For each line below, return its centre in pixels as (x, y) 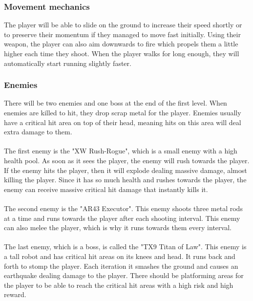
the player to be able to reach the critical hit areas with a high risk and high (119, 285)
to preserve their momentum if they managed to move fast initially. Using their (122, 34)
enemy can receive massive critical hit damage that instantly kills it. (106, 189)
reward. (15, 294)
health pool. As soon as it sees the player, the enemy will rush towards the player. (127, 160)
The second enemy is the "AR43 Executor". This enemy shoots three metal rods (123, 208)
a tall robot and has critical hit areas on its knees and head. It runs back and (120, 256)
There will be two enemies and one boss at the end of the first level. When (116, 103)
